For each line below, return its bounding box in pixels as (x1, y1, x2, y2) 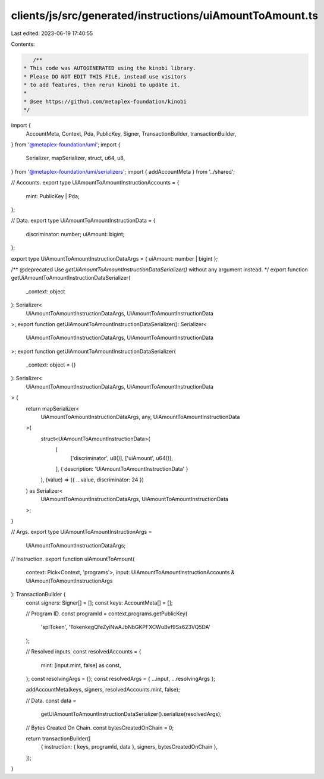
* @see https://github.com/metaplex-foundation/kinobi (23, 98, 187, 105)
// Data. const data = (26, 697, 77, 704)
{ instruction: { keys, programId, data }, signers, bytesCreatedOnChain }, (40, 743, 218, 750)
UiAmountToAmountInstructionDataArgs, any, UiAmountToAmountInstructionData (40, 414, 240, 421)
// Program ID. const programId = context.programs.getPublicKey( (26, 610, 188, 617)
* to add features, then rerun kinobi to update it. (23, 82, 181, 89)
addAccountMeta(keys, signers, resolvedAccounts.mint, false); (26, 686, 181, 693)
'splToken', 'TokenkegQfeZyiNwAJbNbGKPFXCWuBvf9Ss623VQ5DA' (40, 624, 210, 631)
